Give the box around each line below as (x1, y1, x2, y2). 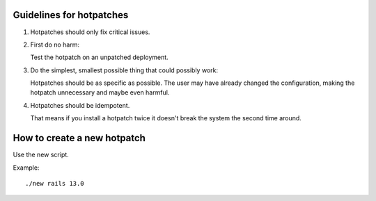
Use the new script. (13, 150, 69, 159)
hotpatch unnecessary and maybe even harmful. (30, 88, 170, 97)
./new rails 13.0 (25, 179, 84, 187)
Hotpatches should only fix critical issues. (30, 28, 150, 36)
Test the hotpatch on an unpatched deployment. (30, 53, 169, 62)
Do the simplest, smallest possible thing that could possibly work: (30, 66, 219, 74)
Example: (13, 163, 40, 172)
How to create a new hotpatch (13, 132, 146, 144)
